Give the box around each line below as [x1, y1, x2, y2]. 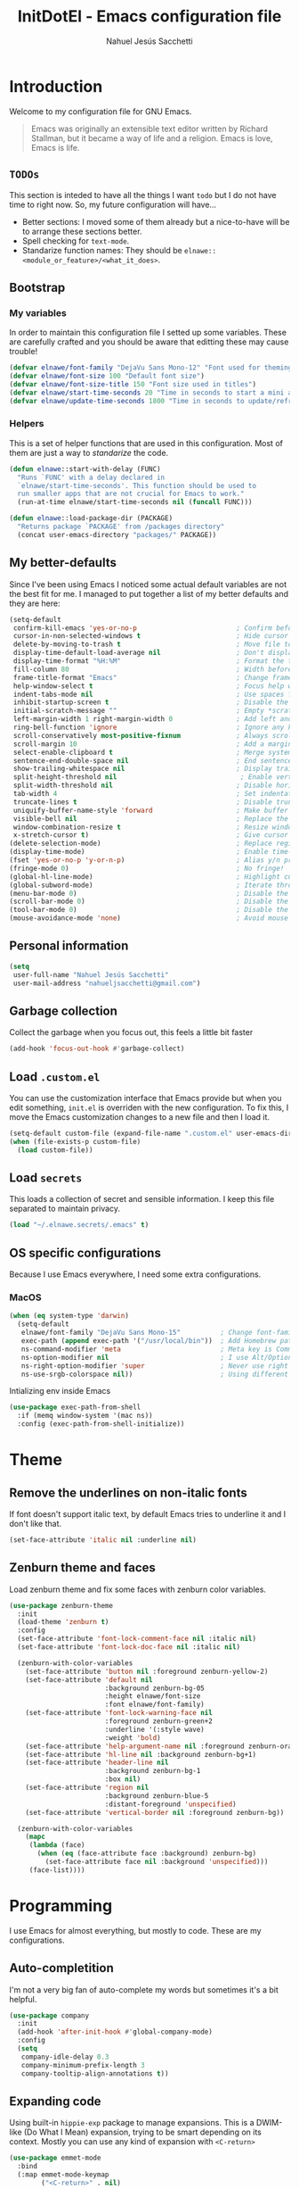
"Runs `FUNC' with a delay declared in [17, 473, 166, 482]
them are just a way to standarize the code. [9, 447, 169, 458]
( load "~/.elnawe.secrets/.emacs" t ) [9, 1221, 149, 1230]
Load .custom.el [9, 1069, 101, 1084]
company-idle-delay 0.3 [20, 2052, 109, 2061]
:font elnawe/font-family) [104, 1700, 205, 1710]
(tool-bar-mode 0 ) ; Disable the [9, 906, 289, 915]
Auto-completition [9, 1960, 114, 1976]
